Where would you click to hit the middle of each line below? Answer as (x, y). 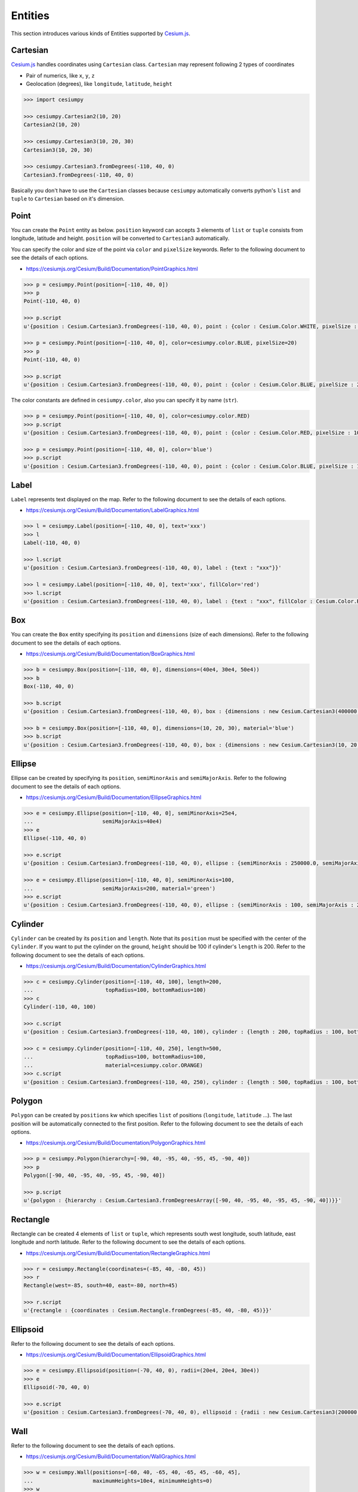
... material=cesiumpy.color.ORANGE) (113, 1065)
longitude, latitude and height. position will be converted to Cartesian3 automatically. (120, 238)
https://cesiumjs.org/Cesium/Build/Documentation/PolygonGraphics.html (116, 1143)
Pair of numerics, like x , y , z (60, 75)
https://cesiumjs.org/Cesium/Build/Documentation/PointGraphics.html (112, 269)
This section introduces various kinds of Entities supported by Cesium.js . (101, 33)
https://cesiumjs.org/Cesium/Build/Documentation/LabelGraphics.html (112, 510)
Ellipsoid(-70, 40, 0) (57, 1387)
